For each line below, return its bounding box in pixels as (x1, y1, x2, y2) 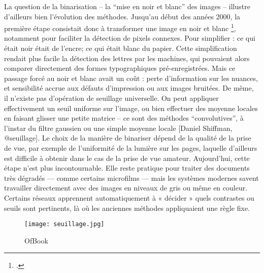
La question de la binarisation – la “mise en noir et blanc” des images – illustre (4, 1, 250, 11)
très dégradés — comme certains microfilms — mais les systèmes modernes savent (4, 172, 259, 183)
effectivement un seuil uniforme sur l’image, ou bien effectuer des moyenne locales (4, 102, 258, 113)
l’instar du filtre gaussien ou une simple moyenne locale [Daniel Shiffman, (4, 122, 233, 133)
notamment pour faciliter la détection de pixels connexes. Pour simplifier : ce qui (4, 33, 255, 43)
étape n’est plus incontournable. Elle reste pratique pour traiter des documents (4, 162, 250, 173)
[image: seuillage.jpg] (24, 221, 105, 228)
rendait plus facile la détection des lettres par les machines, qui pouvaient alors (4, 52, 250, 63)
